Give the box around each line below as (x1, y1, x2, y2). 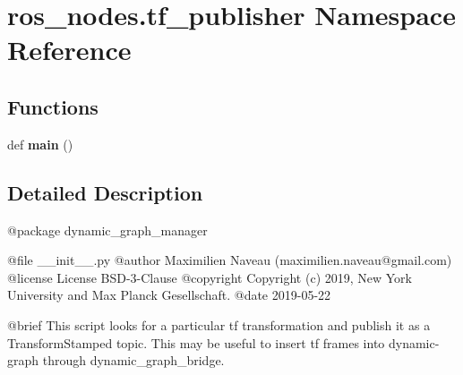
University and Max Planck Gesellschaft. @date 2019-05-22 (7, 286, 331, 304)
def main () (7, 134, 73, 153)
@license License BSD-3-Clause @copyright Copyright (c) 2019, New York (7, 268, 413, 286)
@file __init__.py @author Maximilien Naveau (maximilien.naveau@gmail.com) (7, 251, 452, 269)
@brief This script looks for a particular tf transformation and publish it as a (7, 315, 431, 334)
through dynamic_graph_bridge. (42, 351, 225, 370)
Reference (7, 31, 132, 68)
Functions (7, 92, 99, 120)
